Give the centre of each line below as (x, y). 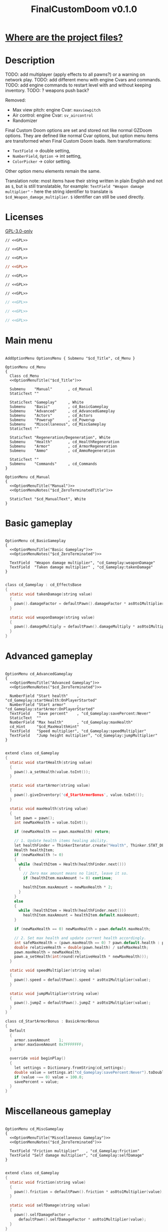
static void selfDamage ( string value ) (50, 1205)
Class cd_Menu (24, 376)
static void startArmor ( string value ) (50, 786)
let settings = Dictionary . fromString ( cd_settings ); (70, 1068)
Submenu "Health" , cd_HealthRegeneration (65, 442)
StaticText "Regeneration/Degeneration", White (60, 437)
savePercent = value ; (36, 1082)
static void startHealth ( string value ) (51, 762)
